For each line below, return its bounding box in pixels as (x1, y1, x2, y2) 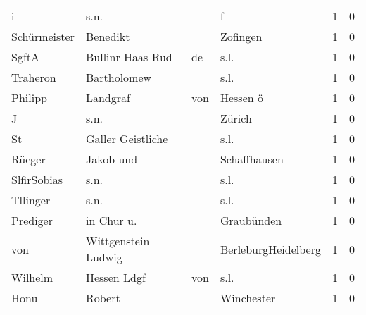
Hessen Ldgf (85, 269, 146, 285)
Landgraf (85, 89, 130, 106)
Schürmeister (11, 28, 75, 44)
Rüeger (11, 151, 46, 167)
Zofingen (220, 28, 263, 44)
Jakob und (85, 151, 138, 167)
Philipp (11, 89, 47, 106)
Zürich (220, 110, 252, 126)
